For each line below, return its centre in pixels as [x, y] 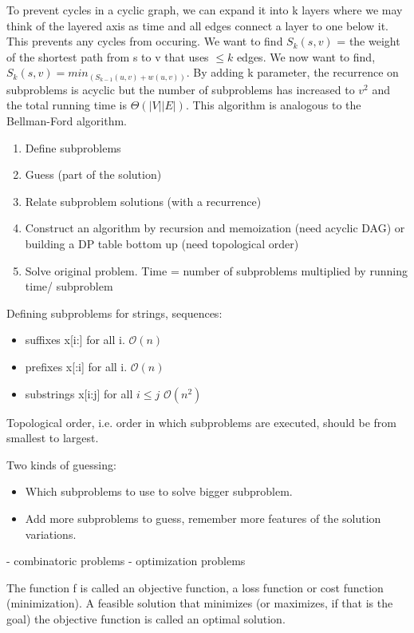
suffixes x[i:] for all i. [75, 340]
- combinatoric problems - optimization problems [126, 561]
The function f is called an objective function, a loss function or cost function [195, 587]
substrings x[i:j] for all [79, 393]
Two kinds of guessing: [61, 464]
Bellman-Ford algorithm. [67, 121]
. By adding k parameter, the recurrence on [292, 72]
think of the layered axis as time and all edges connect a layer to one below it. [197, 25]
